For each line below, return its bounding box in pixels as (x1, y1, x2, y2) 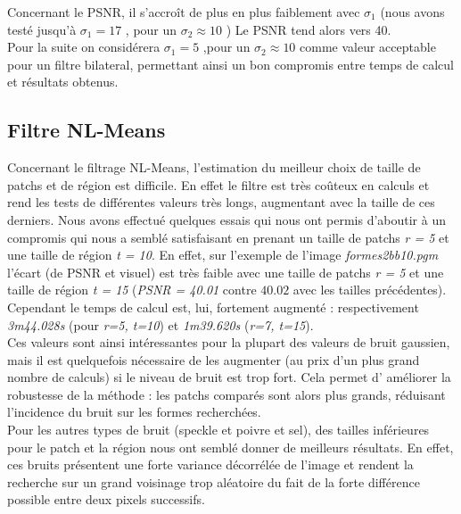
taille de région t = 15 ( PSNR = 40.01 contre (7, 280, 257, 299)
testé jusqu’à (7, 20, 77, 38)
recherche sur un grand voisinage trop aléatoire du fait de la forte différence (7, 472, 420, 491)
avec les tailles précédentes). (292, 280, 447, 299)
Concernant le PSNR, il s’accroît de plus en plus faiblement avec (7, 3, 360, 21)
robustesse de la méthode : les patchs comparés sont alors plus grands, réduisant (7, 385, 446, 403)
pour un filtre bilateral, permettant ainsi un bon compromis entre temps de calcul (7, 54, 454, 73)
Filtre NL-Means (7, 116, 166, 144)
